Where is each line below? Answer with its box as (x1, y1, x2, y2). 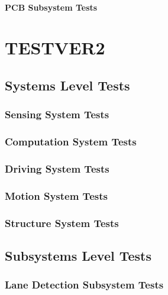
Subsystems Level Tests (5, 246, 152, 264)
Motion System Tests (5, 188, 108, 203)
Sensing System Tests (5, 107, 109, 122)
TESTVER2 (5, 35, 105, 60)
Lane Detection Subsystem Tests (5, 277, 164, 292)
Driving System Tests (5, 161, 109, 176)
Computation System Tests (5, 134, 137, 149)
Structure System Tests (5, 215, 119, 230)
